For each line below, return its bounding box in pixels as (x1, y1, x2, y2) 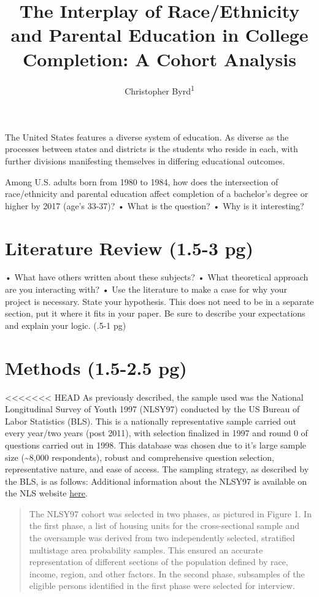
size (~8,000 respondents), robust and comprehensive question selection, (5, 450, 274, 463)
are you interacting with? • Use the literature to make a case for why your (5, 283, 288, 296)
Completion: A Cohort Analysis (23, 46, 296, 71)
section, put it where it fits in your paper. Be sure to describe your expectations (5, 307, 306, 320)
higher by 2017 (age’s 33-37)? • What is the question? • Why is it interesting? (5, 199, 304, 212)
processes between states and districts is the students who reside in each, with (5, 142, 298, 155)
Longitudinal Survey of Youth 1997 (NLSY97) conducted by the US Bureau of (5, 402, 300, 415)
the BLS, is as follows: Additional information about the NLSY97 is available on (5, 474, 307, 487)
